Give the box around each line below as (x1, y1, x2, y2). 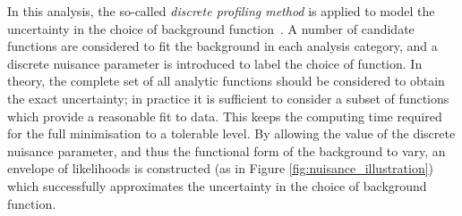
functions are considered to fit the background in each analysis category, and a (7, 37, 438, 55)
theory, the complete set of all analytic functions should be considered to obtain (7, 71, 445, 90)
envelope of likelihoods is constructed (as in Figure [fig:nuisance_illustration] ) (7, 159, 434, 178)
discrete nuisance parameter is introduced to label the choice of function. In (7, 54, 423, 72)
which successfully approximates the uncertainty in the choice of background (7, 176, 427, 195)
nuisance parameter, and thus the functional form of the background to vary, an (7, 141, 446, 160)
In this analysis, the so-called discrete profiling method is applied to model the (7, 2, 435, 20)
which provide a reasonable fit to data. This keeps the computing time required (7, 106, 442, 125)
